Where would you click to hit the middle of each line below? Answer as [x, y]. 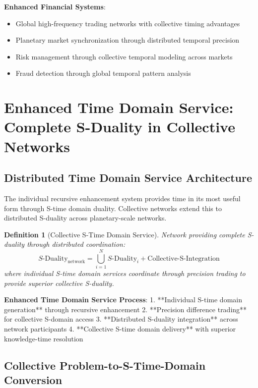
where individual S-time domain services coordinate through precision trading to [125, 273]
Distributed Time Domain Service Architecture [128, 178]
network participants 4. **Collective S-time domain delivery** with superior [120, 328]
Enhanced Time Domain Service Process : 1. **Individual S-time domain [123, 300]
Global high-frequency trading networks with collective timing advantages [128, 23]
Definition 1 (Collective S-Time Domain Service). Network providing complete [125, 234]
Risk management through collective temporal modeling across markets [124, 56]
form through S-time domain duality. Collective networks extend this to [113, 208]
